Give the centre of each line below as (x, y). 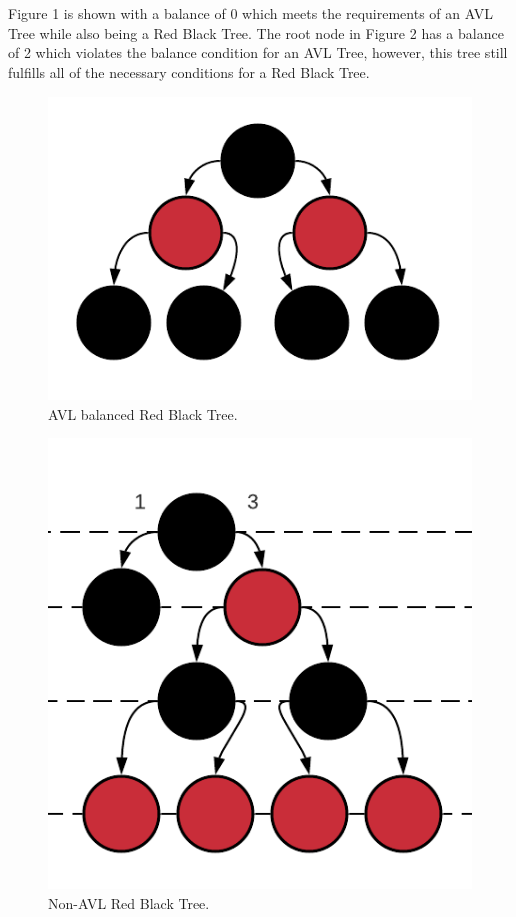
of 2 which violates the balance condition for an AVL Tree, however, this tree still (258, 52)
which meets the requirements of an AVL (367, 13)
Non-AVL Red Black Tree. (129, 902)
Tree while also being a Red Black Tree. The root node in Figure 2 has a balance (256, 32)
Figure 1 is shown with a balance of (117, 13)
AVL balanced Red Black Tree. (143, 413)
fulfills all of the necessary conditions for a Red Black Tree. (189, 71)
